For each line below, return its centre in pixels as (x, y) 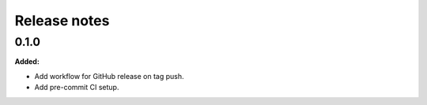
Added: (27, 62)
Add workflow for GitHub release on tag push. (110, 76)
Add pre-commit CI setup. (77, 88)
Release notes (62, 21)
